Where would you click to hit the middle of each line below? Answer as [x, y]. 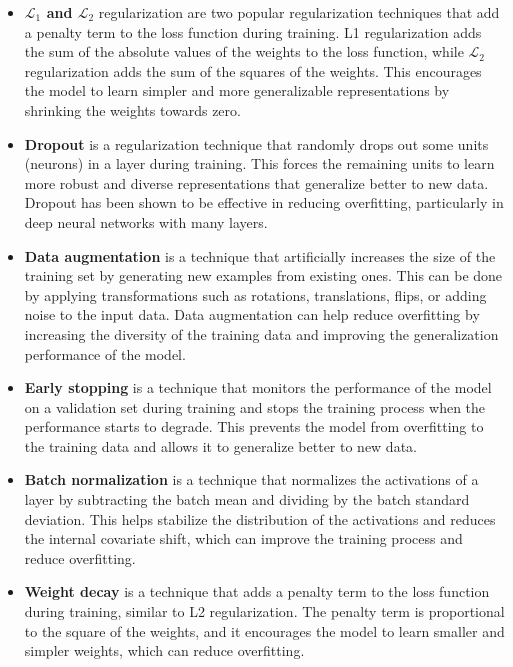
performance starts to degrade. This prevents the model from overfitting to [254, 426]
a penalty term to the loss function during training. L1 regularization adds [253, 31]
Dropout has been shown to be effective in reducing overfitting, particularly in [264, 202]
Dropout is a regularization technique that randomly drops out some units [256, 143]
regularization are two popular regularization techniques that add [299, 12]
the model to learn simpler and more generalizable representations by [237, 90]
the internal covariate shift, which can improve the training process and [243, 538]
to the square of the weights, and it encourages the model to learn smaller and [264, 630]
